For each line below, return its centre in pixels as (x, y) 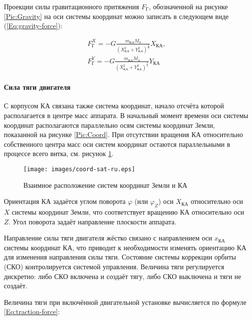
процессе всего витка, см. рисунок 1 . (59, 153)
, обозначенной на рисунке (188, 6)
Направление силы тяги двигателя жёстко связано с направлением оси (108, 238)
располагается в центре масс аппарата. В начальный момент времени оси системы (126, 115)
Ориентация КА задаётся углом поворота (65, 201)
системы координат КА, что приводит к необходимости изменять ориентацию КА (125, 247)
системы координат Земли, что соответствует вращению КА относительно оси (128, 211)
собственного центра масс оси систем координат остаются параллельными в (117, 144)
